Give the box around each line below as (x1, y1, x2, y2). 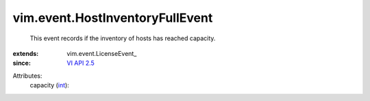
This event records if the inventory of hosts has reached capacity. (29, 34, 216, 42)
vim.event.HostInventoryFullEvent (12, 10, 213, 25)
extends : (12, 49, 39, 57)
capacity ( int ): (29, 81, 70, 89)
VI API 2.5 (66, 59, 95, 68)
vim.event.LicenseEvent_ (66, 49, 137, 57)
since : (12, 59, 31, 68)
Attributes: (12, 72, 42, 80)
